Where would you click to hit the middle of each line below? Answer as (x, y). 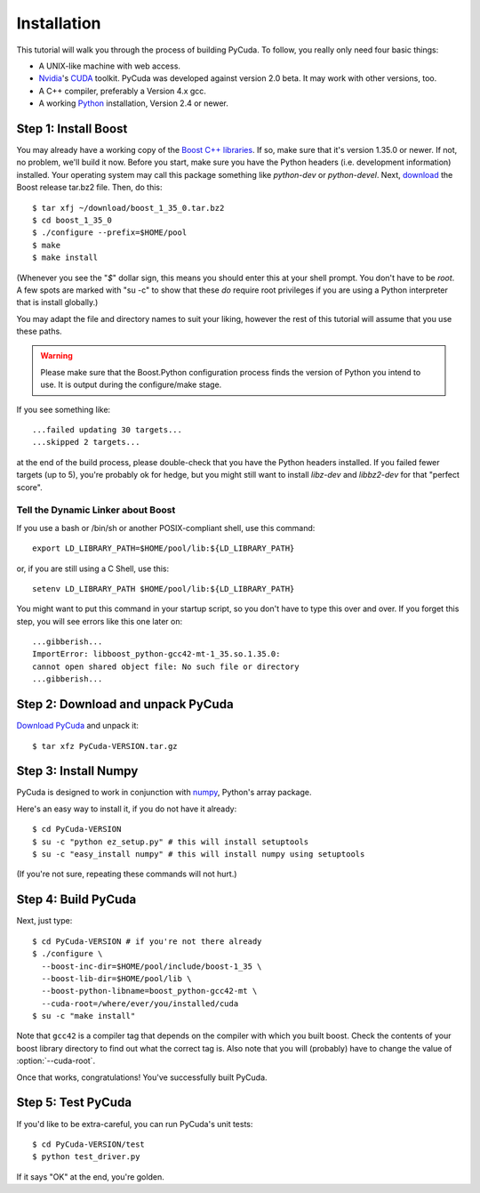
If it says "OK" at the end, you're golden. (90, 1177)
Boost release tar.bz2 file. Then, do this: (90, 188)
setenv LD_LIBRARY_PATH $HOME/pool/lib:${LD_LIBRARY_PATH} (164, 588)
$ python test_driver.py (86, 1157)
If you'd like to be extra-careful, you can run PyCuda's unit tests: (135, 1124)
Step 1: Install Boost (72, 129)
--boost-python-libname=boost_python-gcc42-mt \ (149, 991)
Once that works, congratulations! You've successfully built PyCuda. (142, 1077)
